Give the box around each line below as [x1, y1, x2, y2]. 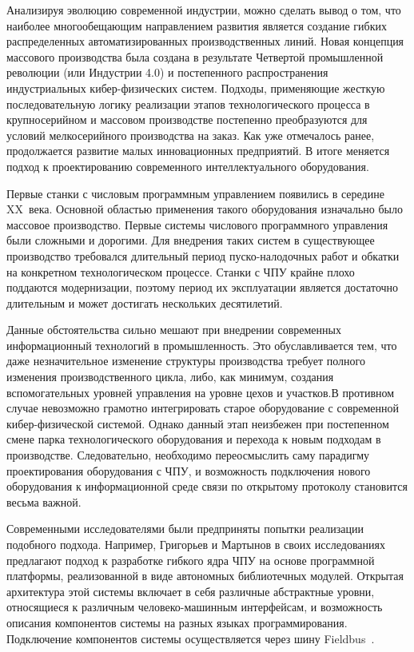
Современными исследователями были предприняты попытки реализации [6, 520, 364, 537]
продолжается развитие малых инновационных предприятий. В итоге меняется [6, 142, 390, 159]
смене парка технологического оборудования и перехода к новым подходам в [6, 431, 381, 447]
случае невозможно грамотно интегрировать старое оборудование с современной [6, 400, 400, 416]
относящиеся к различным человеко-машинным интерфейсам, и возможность [6, 598, 383, 615]
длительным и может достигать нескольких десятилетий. [6, 294, 283, 311]
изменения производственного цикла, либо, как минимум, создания [6, 368, 334, 385]
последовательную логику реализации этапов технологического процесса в [6, 95, 370, 112]
